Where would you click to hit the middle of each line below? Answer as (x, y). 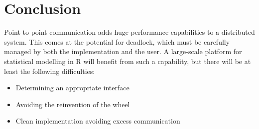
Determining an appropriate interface (72, 88)
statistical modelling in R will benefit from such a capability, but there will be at (128, 61)
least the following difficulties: (50, 71)
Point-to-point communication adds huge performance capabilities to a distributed (129, 32)
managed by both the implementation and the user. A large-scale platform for (123, 51)
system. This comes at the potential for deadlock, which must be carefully (117, 41)
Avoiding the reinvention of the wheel (73, 104)
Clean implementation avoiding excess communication (98, 121)
